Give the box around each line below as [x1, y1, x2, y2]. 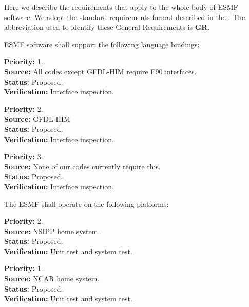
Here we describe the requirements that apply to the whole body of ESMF [4, 2, 238, 12]
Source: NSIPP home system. [4, 225, 100, 236]
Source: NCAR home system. [4, 273, 100, 284]
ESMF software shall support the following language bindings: [4, 39, 200, 49]
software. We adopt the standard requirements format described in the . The [4, 11, 245, 22]
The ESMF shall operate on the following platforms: [4, 198, 169, 209]
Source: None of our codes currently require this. [4, 161, 161, 171]
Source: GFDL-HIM [4, 113, 70, 124]
